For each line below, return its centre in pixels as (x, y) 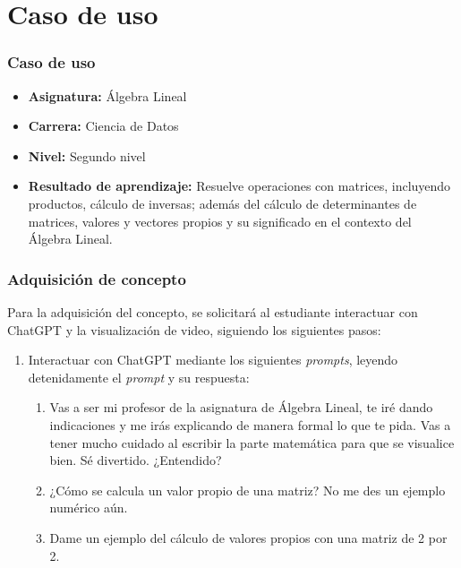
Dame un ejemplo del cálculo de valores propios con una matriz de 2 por (248, 537)
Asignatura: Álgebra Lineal (107, 95)
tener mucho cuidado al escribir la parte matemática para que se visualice (252, 442)
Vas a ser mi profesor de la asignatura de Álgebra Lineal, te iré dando (241, 407)
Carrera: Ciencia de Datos (103, 126)
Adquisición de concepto (97, 278)
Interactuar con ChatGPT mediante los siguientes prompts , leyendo (213, 360)
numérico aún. (89, 508)
